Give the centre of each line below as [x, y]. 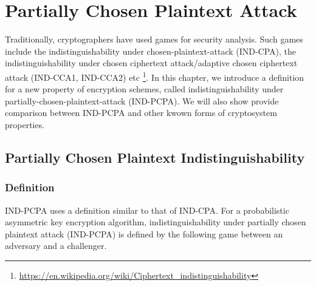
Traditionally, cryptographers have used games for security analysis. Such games [154, 39]
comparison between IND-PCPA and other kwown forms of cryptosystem [141, 113]
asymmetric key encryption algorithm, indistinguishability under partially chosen [156, 222]
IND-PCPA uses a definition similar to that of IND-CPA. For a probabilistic [147, 210]
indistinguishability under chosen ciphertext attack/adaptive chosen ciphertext [151, 63]
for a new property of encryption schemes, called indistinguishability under [144, 89]
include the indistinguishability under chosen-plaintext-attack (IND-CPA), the [151, 51]
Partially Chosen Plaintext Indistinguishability [155, 157]
